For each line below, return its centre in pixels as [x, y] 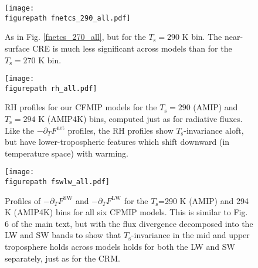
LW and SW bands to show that [63, 235]
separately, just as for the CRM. [62, 258]
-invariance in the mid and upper [190, 235]
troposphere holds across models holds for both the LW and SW [120, 247]
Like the [19, 130]
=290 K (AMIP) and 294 [203, 200]
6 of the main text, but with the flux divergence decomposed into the [129, 223]
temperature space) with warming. [67, 153]
